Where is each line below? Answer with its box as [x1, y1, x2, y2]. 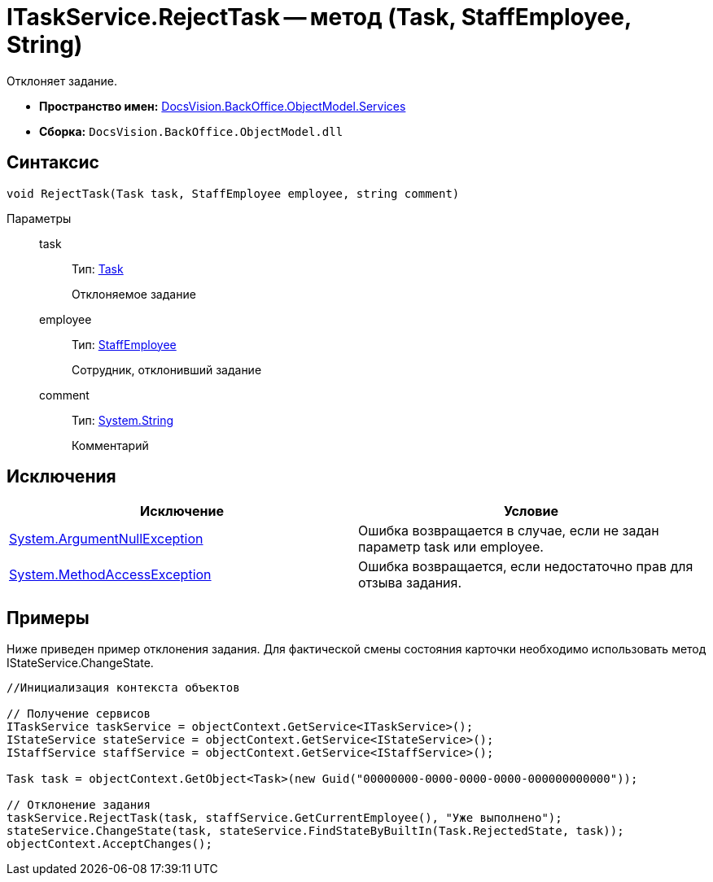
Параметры [7, 211, 72, 225]
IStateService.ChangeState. [7, 656, 154, 670]
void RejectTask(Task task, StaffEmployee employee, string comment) [7, 186, 460, 200]
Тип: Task [72, 261, 124, 276]
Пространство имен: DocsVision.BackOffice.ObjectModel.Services [39, 98, 406, 113]
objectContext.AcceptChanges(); [7, 837, 212, 851]
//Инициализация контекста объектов [7, 681, 240, 695]
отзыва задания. [358, 574, 462, 592]
